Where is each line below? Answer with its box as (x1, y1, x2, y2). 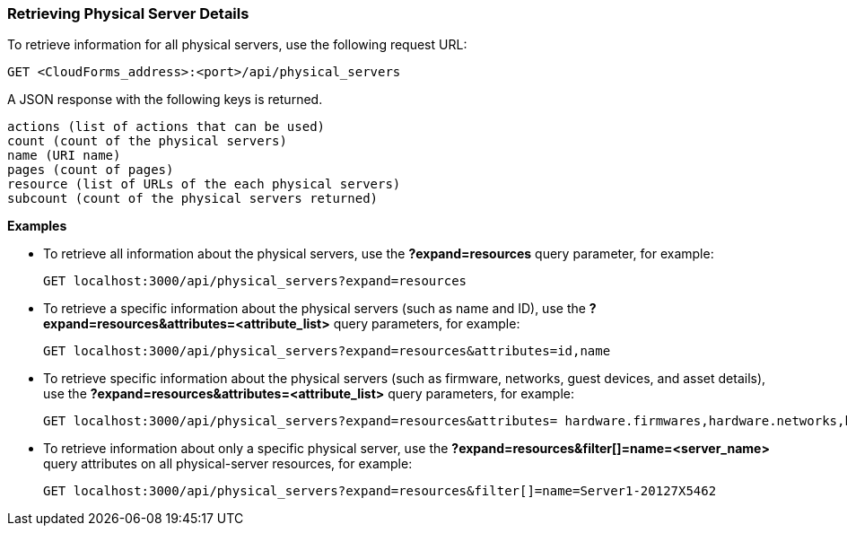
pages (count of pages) (7, 162, 174, 178)
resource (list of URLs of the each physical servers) (7, 177, 401, 192)
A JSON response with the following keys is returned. (7, 92, 323, 108)
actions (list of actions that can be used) (7, 119, 326, 135)
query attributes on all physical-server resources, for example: (43, 456, 413, 472)
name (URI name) (7, 148, 121, 163)
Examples (7, 218, 67, 234)
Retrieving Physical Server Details (7, 4, 249, 22)
